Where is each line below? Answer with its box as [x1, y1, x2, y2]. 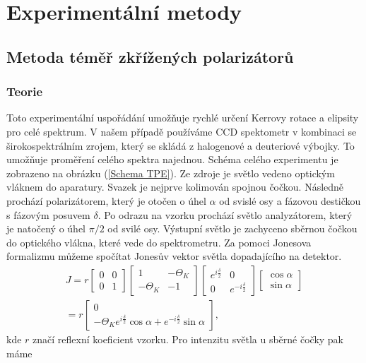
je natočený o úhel [6, 221, 85, 236]
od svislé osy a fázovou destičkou [219, 193, 361, 208]
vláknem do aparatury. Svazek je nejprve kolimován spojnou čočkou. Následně [6, 179, 344, 194]
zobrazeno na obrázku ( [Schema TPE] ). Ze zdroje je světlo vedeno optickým [6, 165, 335, 180]
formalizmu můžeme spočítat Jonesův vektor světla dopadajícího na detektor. [6, 249, 342, 263]
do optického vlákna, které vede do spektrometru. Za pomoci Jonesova [6, 234, 312, 249]
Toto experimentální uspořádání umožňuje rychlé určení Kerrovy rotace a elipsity [6, 110, 359, 125]
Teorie [6, 83, 43, 100]
